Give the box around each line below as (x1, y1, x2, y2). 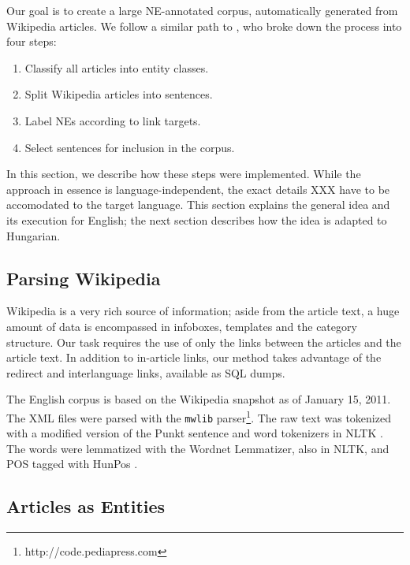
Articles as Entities (6, 494, 166, 519)
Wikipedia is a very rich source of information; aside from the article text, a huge (6, 303, 400, 319)
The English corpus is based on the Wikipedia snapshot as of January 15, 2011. (6, 391, 391, 407)
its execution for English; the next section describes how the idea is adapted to (6, 211, 387, 228)
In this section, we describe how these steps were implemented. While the (6, 165, 361, 182)
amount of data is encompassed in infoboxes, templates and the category (6, 318, 357, 334)
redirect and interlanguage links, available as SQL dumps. (6, 364, 285, 381)
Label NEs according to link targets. (24, 112, 201, 128)
